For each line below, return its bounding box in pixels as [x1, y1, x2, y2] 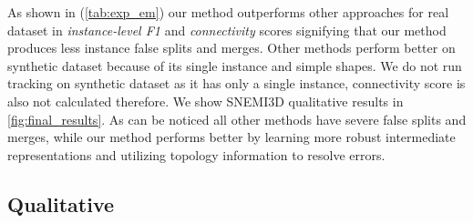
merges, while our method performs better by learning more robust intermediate [7, 127, 456, 147]
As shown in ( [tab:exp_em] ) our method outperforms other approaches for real [7, 3, 449, 21]
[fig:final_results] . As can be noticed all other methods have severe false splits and [7, 109, 467, 128]
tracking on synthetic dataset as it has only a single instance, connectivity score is [7, 74, 466, 93]
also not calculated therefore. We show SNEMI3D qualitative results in [7, 91, 404, 110]
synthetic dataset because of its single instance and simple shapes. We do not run [7, 56, 462, 75]
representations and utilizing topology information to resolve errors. [7, 145, 386, 164]
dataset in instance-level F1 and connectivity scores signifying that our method [7, 20, 447, 39]
